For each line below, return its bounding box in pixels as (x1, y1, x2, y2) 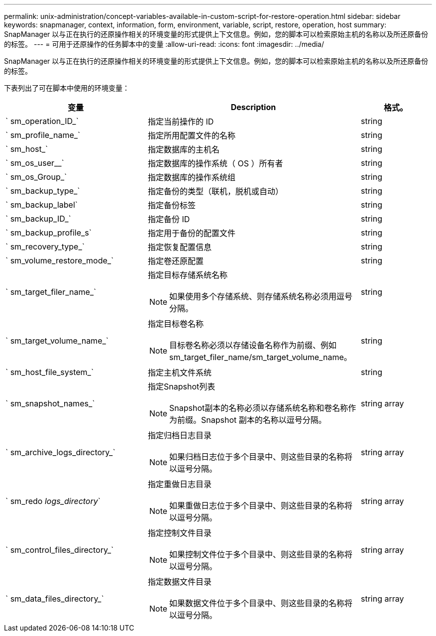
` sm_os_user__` (5, 158, 64, 168)
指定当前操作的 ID (147, 117, 214, 127)
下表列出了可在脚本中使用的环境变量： (4, 84, 129, 92)
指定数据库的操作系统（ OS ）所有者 (147, 158, 283, 168)
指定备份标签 (147, 200, 196, 210)
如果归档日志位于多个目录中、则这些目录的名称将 (169, 452, 353, 462)
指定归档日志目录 (147, 430, 212, 440)
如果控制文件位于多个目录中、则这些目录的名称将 (169, 549, 353, 559)
